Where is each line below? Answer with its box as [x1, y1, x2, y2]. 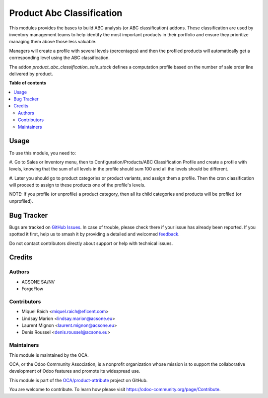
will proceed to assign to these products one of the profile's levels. [9, 182, 146, 188]
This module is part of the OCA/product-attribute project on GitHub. [9, 377, 148, 383]
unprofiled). [9, 198, 33, 204]
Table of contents [9, 80, 47, 86]
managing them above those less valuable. [9, 39, 97, 45]
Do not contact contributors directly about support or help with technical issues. [9, 240, 173, 246]
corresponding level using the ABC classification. [9, 55, 110, 61]
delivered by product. [9, 71, 53, 77]
